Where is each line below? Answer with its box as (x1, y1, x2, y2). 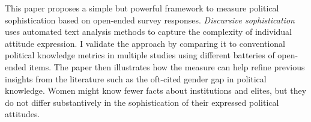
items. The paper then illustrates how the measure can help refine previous (29, 60, 305, 73)
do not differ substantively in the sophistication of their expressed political (5, 96, 279, 108)
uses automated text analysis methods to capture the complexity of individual (5, 25, 292, 38)
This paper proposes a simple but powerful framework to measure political (5, 2, 279, 14)
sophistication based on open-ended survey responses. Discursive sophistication (5, 13, 295, 26)
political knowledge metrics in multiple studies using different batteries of (5, 49, 275, 61)
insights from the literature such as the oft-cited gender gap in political (5, 72, 267, 85)
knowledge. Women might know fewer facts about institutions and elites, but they (5, 84, 307, 97)
